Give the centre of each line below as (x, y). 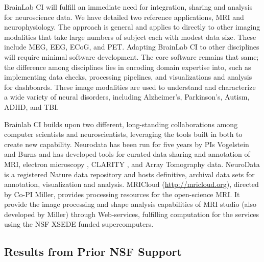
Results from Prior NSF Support (93, 252)
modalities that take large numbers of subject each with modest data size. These (130, 37)
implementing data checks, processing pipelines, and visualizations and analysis (128, 77)
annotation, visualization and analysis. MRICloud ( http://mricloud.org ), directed (131, 184)
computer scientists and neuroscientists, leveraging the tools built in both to (123, 134)
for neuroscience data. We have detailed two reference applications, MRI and (124, 17)
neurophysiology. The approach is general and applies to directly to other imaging (132, 27)
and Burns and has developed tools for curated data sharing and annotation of (127, 154)
